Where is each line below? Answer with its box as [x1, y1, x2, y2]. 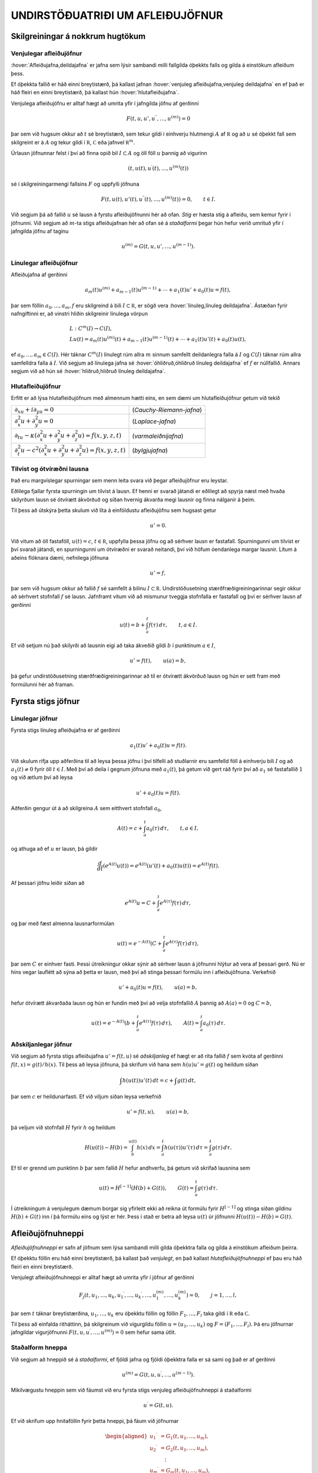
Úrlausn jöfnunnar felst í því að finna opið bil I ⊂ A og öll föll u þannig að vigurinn [11, 150, 207, 157]
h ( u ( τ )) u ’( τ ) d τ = [164, 1144, 208, 1151]
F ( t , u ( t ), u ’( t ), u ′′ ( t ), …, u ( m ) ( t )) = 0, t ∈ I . [101, 195, 216, 203]
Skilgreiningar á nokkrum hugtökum [11, 31, 146, 41]
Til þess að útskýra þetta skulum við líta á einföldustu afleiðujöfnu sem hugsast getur [11, 507, 217, 514]
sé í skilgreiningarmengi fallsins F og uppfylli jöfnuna [11, 180, 140, 187]
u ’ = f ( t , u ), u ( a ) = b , [127, 1108, 189, 1115]
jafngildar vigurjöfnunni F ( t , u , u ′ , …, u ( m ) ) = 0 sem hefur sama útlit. [11, 1328, 177, 1336]
